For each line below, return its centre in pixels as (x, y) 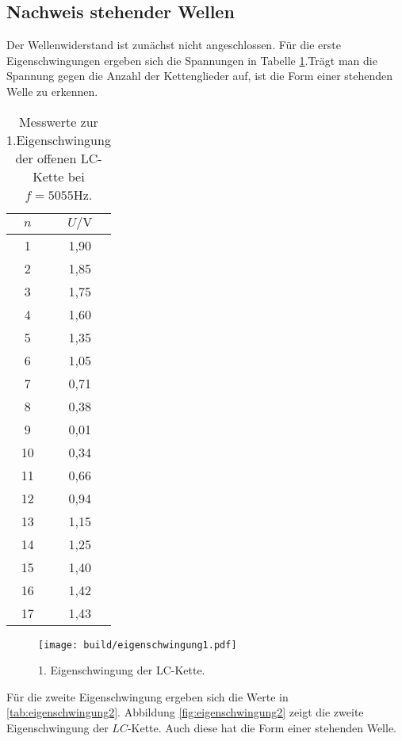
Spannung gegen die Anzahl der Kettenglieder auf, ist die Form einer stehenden (200, 76)
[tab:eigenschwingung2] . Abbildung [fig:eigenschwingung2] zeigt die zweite (185, 712)
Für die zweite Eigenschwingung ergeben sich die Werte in (147, 696)
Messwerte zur (59, 121)
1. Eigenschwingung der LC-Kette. (122, 670)
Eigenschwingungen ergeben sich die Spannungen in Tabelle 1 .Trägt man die (192, 60)
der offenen (46, 158)
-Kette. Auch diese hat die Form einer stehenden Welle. (262, 728)
